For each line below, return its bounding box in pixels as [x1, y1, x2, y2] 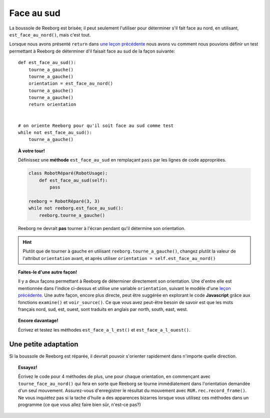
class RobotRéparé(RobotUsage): [28, 170, 108, 176]
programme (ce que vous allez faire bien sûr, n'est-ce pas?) [18, 401, 141, 407]
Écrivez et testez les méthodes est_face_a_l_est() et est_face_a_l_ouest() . [18, 326, 190, 332]
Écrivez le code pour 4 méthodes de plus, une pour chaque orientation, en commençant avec [18, 373, 211, 379]
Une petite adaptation [9, 340, 78, 348]
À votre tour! [18, 147, 45, 153]
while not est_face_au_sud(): [18, 130, 92, 135]
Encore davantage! [18, 317, 58, 323]
